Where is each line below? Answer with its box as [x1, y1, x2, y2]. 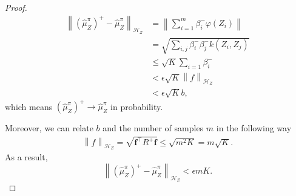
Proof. [5, 1, 27, 13]
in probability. [110, 100, 163, 113]
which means [5, 100, 53, 113]
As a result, [5, 151, 48, 163]
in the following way [216, 122, 292, 134]
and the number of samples [103, 122, 204, 134]
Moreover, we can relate [5, 122, 93, 134]
